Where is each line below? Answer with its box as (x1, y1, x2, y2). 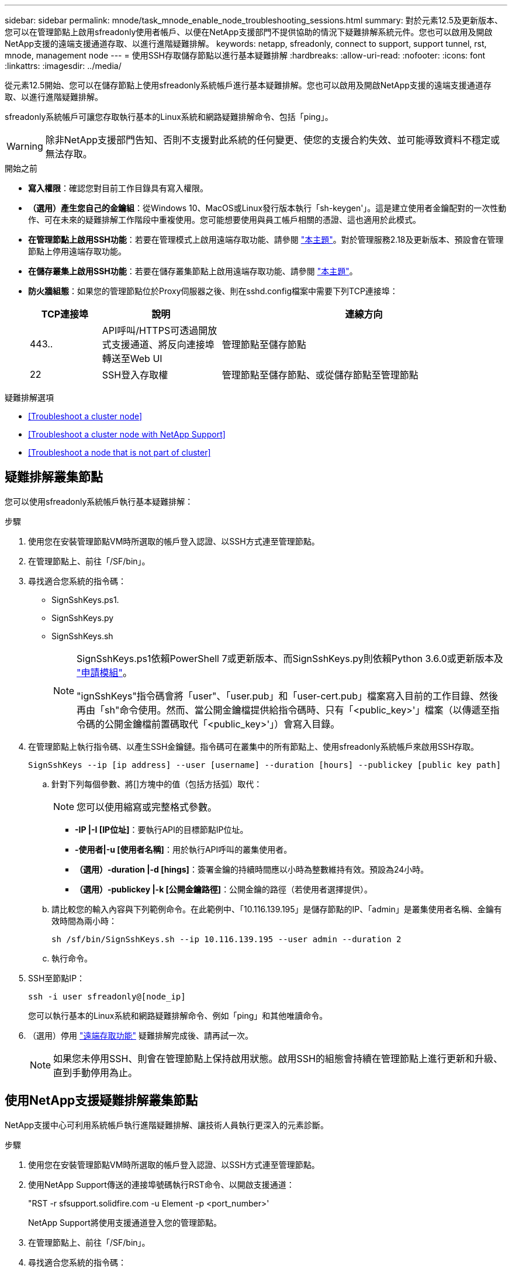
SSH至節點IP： (28, 973, 85, 983)
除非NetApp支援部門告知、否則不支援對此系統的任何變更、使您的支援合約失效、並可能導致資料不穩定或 (45, 134, 500, 146)
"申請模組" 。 (77, 666, 132, 678)
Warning (6, 140, 43, 152)
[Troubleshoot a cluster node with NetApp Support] (28, 429, 226, 439)
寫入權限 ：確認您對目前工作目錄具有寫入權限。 (28, 183, 208, 193)
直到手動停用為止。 (53, 1066, 138, 1078)
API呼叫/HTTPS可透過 (102, 325, 199, 336)
